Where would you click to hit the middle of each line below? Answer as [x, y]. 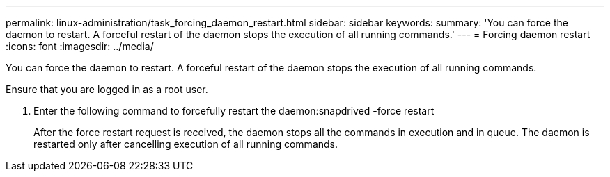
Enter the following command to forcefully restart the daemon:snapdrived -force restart [234, 111]
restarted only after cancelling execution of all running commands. [186, 144]
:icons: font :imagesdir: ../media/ [80, 46]
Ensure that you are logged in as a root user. [107, 89]
